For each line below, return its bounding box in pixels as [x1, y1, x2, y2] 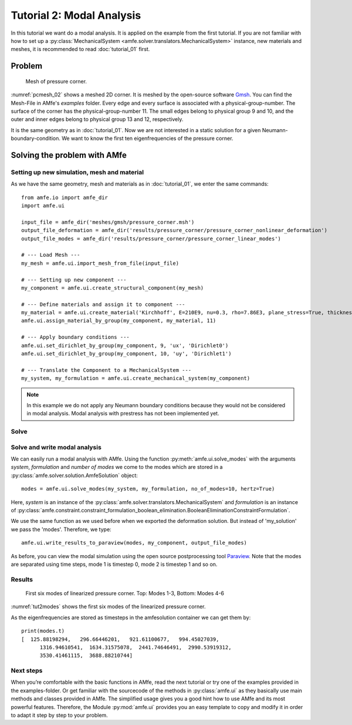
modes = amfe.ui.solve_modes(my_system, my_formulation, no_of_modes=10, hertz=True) [21, 485, 275, 492]
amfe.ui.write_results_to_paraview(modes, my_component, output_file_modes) [21, 539, 248, 546]
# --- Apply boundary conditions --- [21, 334, 130, 341]
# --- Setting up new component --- [21, 276, 127, 283]
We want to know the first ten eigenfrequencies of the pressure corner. [62, 135, 233, 142]
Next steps [11, 667, 43, 675]
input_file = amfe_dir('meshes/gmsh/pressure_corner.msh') [21, 219, 195, 226]
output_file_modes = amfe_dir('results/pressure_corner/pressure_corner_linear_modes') [21, 235, 282, 242]
